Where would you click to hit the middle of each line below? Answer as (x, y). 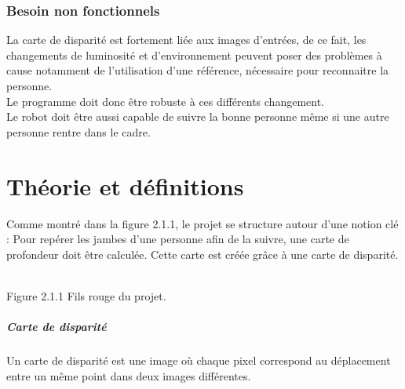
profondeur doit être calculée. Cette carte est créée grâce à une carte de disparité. (202, 254)
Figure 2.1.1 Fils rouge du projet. (86, 295)
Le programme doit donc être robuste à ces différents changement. (166, 101)
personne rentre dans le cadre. (78, 131)
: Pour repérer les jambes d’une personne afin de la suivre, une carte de (178, 239)
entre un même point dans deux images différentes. (129, 375)
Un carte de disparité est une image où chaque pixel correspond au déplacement (199, 360)
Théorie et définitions (125, 185)
